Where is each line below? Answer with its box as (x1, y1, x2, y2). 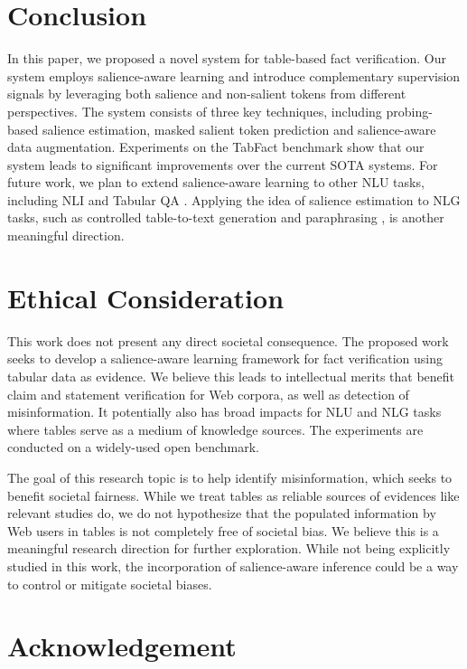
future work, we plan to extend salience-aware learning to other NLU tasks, (7, 173, 425, 192)
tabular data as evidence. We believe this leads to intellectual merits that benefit (7, 366, 455, 385)
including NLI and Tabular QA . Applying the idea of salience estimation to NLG (7, 190, 461, 209)
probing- (386, 101, 433, 120)
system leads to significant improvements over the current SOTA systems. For (7, 155, 438, 174)
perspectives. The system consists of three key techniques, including (7, 101, 382, 120)
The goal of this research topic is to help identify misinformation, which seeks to (7, 467, 453, 486)
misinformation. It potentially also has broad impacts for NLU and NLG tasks (7, 402, 442, 421)
